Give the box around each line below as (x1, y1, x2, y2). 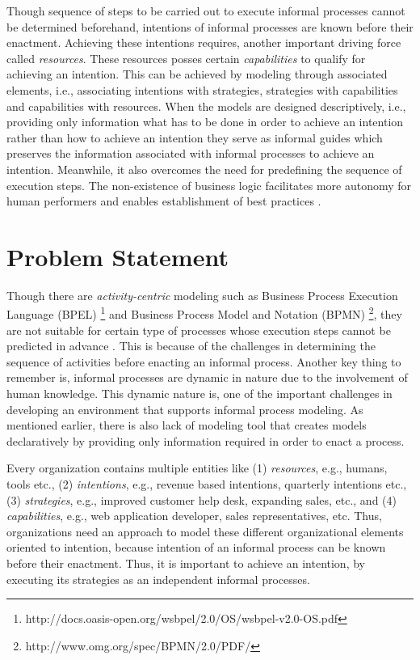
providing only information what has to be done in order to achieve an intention (6, 113, 404, 130)
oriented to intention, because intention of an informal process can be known (6, 539, 386, 556)
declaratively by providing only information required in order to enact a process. (6, 432, 405, 449)
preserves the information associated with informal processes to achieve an (6, 145, 375, 162)
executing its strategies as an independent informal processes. (6, 570, 310, 587)
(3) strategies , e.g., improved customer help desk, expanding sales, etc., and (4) (6, 491, 397, 508)
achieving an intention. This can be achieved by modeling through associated (6, 66, 388, 82)
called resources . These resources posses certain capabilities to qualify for (6, 49, 366, 66)
